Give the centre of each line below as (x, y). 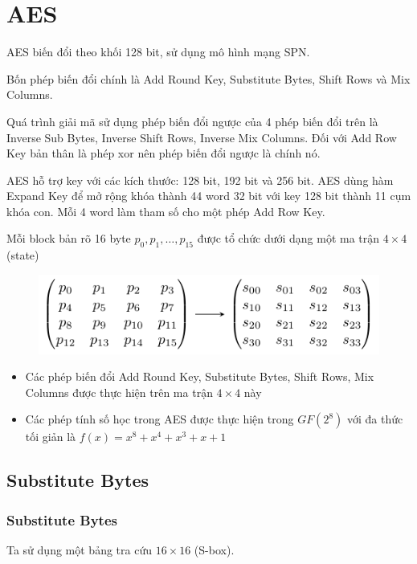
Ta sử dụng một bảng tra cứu (79, 550)
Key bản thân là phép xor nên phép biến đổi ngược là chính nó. (164, 153)
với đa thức (375, 419)
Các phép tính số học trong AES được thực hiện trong (159, 419)
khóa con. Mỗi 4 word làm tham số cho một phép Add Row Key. (166, 211)
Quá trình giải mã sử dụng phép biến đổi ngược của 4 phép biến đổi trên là (192, 121)
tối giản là (51, 437)
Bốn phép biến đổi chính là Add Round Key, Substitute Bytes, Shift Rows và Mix (208, 78)
